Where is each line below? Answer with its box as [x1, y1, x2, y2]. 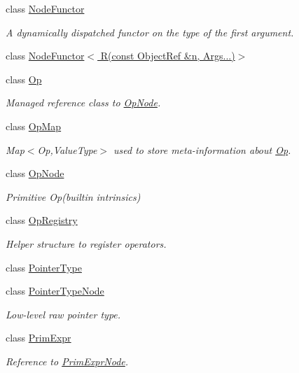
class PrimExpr [6, 330, 71, 345]
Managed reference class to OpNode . [6, 95, 161, 110]
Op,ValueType [37, 142, 97, 157]
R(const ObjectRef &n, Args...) [100, 48, 235, 63]
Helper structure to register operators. [6, 236, 167, 251]
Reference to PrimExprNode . [6, 353, 129, 368]
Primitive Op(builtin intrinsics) [6, 189, 141, 204]
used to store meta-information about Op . [113, 142, 291, 157]
